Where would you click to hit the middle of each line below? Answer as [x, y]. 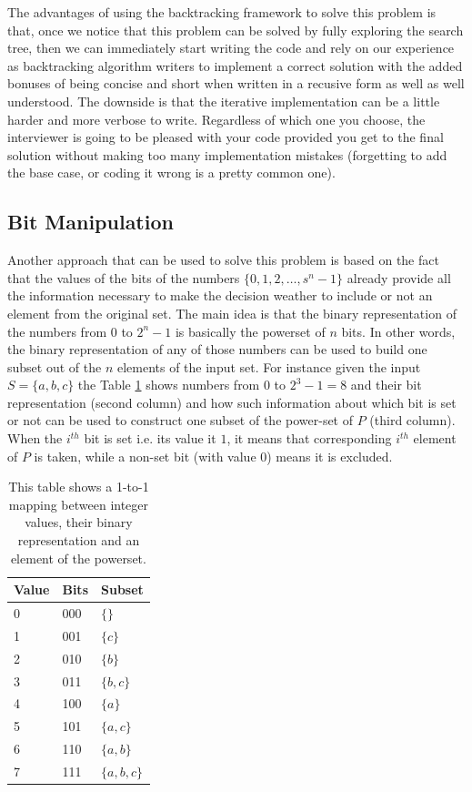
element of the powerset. [78, 558]
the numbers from [57, 331]
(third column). [412, 420]
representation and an [79, 540]
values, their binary [79, 522]
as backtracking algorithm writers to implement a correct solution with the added [235, 65]
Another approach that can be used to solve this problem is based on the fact [223, 260]
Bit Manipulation [90, 222]
